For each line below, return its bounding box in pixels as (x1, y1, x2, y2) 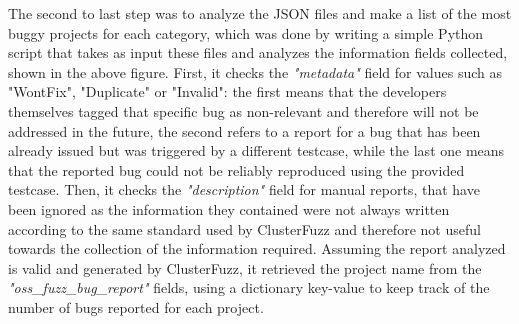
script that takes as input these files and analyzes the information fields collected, (8, 42, 508, 63)
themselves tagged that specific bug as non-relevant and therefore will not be (8, 100, 479, 121)
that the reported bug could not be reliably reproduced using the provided (8, 159, 465, 180)
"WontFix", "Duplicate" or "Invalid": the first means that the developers (8, 81, 447, 102)
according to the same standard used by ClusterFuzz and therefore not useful (8, 218, 481, 239)
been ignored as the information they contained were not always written (8, 198, 450, 219)
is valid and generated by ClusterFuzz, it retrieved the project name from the (8, 257, 482, 278)
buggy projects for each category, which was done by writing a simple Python (8, 22, 484, 43)
